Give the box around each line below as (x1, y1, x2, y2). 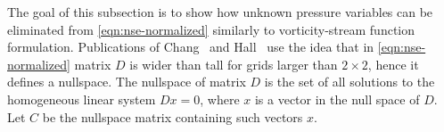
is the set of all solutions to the (264, 72, 435, 91)
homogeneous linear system (7, 89, 156, 108)
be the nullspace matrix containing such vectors (42, 107, 303, 126)
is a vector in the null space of (254, 89, 420, 108)
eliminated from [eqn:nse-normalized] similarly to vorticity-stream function (7, 20, 415, 38)
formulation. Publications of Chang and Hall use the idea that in (7, 37, 374, 56)
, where (200, 89, 240, 108)
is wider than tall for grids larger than (129, 54, 338, 73)
